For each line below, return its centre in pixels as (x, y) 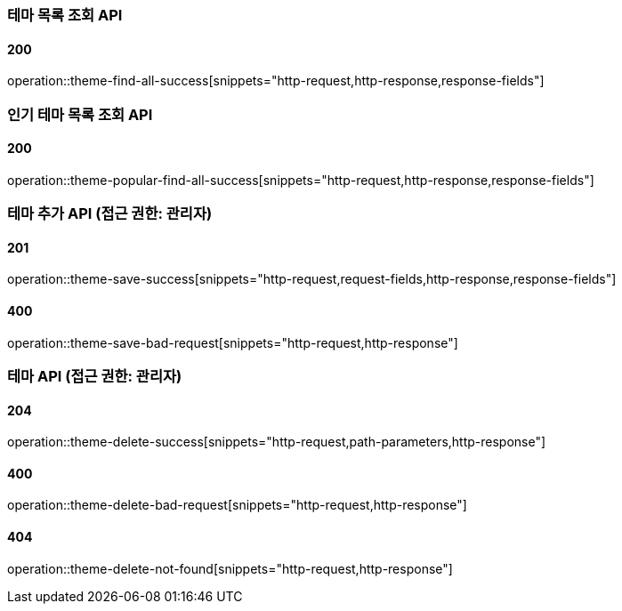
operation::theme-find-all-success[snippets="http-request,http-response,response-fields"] (276, 81)
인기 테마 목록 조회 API (80, 114)
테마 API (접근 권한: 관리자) (95, 376)
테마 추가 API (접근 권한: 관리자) (110, 214)
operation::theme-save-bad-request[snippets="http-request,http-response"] (233, 342)
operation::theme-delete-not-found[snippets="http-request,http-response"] (230, 568)
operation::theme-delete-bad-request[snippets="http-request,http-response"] (237, 505)
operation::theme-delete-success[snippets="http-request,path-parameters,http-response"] (277, 442)
